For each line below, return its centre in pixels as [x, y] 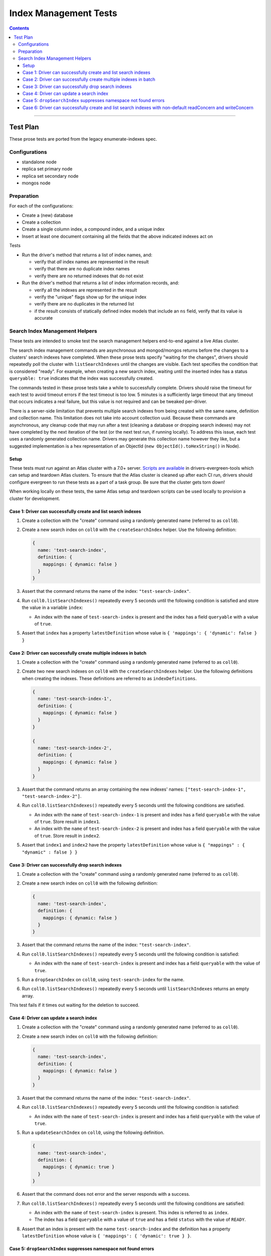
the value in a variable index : [52, 607]
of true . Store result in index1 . [67, 822]
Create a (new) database [47, 215]
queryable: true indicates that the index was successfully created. [82, 378]
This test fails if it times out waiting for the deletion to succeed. [74, 1005]
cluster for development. [35, 498]
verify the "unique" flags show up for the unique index [90, 297]
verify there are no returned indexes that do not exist [89, 276]
